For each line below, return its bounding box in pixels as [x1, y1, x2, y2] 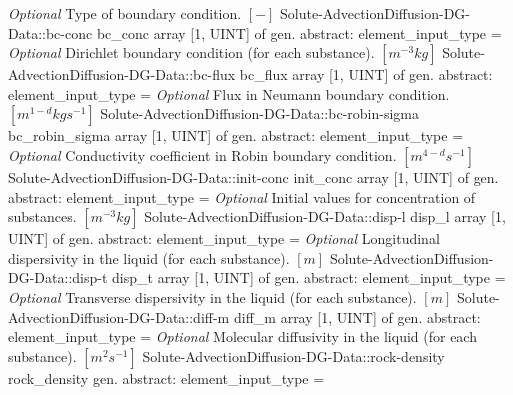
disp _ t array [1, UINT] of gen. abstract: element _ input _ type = [112, 267, 506, 288]
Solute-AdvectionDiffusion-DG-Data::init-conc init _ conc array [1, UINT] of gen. [8, 166, 499, 187]
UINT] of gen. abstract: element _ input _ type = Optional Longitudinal [8, 228, 440, 249]
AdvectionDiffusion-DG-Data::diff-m [8, 306, 230, 327]
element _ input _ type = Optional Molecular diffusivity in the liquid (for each [8, 326, 477, 347]
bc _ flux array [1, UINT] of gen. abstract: [239, 64, 493, 85]
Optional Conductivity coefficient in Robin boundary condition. [8, 144, 397, 165]
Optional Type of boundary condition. [8, 3, 242, 23]
